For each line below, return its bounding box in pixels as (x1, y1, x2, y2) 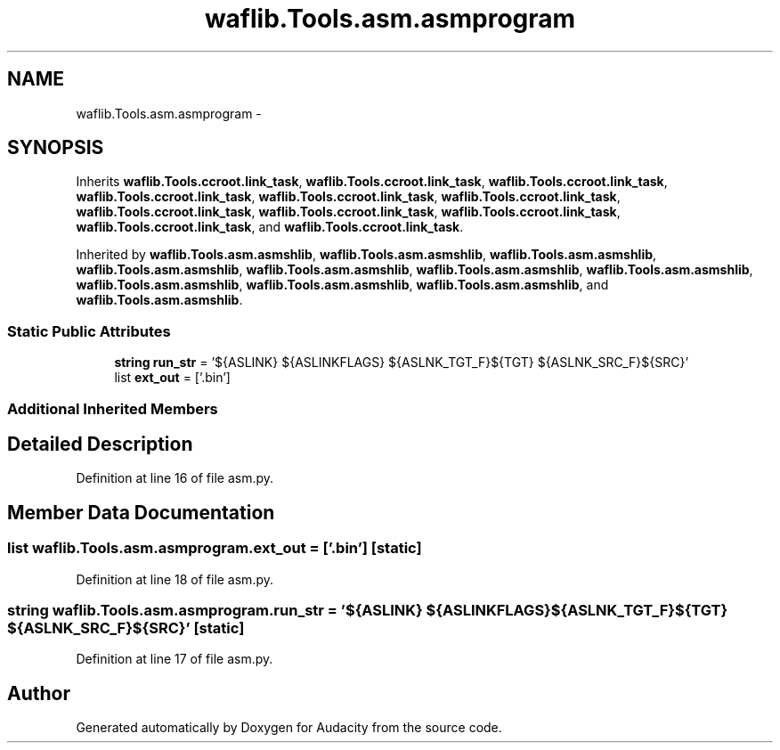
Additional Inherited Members (7, 399, 218, 418)
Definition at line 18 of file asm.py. (76, 571, 273, 587)
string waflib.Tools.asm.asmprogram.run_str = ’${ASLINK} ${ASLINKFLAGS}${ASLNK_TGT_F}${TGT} (7, 601, 728, 619)
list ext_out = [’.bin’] (114, 370, 231, 386)
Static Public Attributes (7, 322, 171, 340)
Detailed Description (7, 432, 193, 455)
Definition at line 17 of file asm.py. (76, 651, 273, 667)
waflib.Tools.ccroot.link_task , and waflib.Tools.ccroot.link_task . (76, 219, 464, 235)
